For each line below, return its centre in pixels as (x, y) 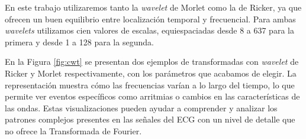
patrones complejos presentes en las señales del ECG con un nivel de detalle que (150, 119)
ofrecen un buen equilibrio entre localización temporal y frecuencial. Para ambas (150, 19)
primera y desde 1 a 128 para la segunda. (79, 42)
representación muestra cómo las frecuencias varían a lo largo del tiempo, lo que (150, 85)
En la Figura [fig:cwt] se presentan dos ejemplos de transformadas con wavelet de (152, 62)
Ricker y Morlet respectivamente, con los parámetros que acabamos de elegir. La (151, 73)
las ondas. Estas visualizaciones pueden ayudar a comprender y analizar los (141, 107)
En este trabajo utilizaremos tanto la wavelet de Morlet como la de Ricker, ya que (153, 7)
